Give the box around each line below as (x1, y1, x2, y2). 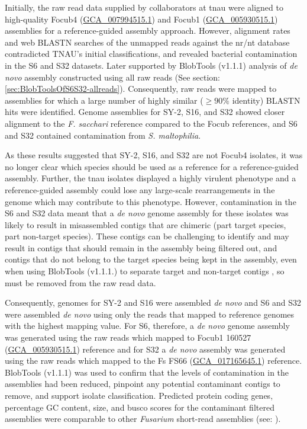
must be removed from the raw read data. (5, 276, 156, 289)
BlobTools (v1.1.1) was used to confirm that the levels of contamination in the (5, 366, 289, 378)
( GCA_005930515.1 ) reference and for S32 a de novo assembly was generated (5, 342, 286, 355)
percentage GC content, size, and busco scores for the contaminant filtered (5, 401, 274, 413)
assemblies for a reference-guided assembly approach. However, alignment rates (5, 24, 290, 37)
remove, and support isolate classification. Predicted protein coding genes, (5, 389, 273, 401)
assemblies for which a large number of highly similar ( (5, 94, 203, 106)
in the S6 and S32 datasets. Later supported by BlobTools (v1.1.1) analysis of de (5, 59, 298, 71)
